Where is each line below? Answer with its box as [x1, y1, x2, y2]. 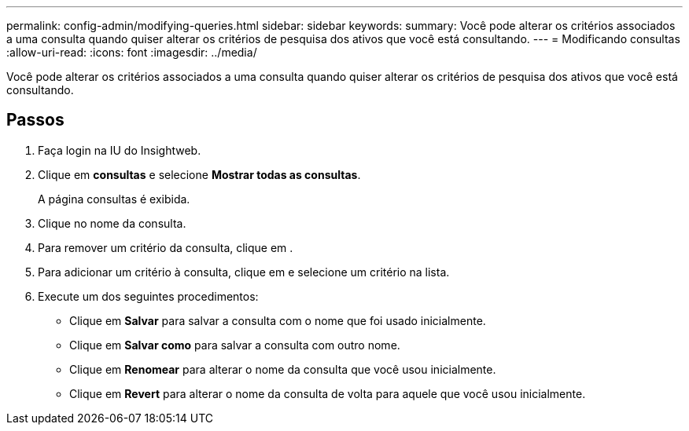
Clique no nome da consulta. [38, 216, 186, 230]
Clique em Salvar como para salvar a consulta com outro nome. [69, 338, 400, 352]
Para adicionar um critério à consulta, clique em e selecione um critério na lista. [38, 265, 450, 279]
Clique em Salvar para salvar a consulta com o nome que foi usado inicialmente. [69, 313, 486, 327]
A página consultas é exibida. [38, 192, 190, 206]
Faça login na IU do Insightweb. [38, 143, 201, 157]
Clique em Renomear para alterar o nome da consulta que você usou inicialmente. [69, 362, 496, 376]
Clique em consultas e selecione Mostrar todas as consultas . [38, 167, 361, 181]
